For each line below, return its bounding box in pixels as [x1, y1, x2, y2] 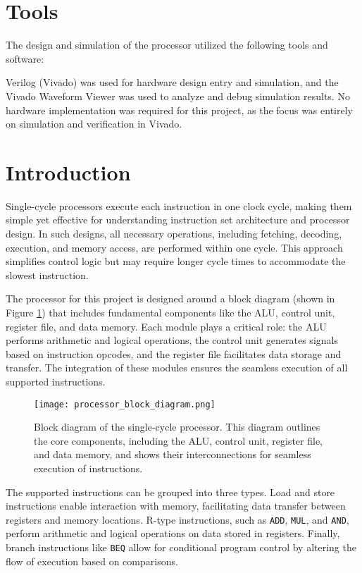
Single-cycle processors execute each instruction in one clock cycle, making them [6, 198, 352, 213]
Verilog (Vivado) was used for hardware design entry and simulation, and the [6, 75, 339, 90]
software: [6, 51, 44, 66]
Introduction [6, 157, 131, 186]
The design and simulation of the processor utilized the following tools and [6, 37, 328, 52]
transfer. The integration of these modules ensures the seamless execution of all [6, 360, 348, 375]
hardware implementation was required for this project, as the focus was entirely [6, 102, 353, 117]
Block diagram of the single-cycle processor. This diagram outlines [34, 419, 320, 434]
